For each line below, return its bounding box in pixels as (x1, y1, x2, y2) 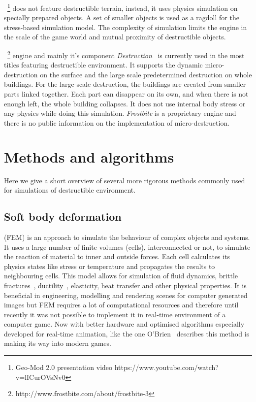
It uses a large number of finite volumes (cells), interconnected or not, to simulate (4, 241, 251, 252)
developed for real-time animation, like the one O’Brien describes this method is (4, 328, 250, 338)
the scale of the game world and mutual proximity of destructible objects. (4, 32, 226, 42)
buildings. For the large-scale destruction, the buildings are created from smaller (4, 79, 246, 89)
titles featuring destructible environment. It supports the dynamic (4, 60, 203, 70)
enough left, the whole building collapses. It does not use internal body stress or (4, 98, 246, 108)
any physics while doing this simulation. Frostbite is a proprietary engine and (4, 108, 236, 118)
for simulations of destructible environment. (4, 185, 136, 195)
